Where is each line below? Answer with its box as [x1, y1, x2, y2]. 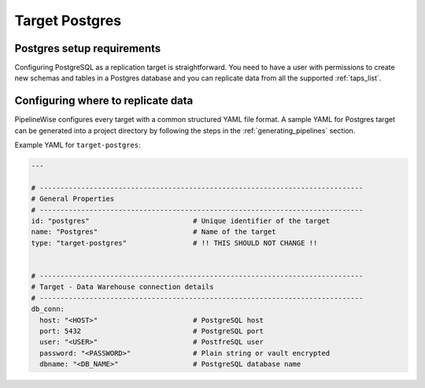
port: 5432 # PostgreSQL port [39, 327, 264, 335]
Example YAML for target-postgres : [14, 140, 141, 150]
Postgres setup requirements [14, 42, 161, 55]
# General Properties [31, 194, 115, 204]
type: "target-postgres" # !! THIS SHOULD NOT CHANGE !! [31, 238, 318, 247]
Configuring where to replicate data [14, 94, 194, 108]
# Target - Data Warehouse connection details [31, 283, 214, 291]
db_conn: [31, 305, 65, 314]
